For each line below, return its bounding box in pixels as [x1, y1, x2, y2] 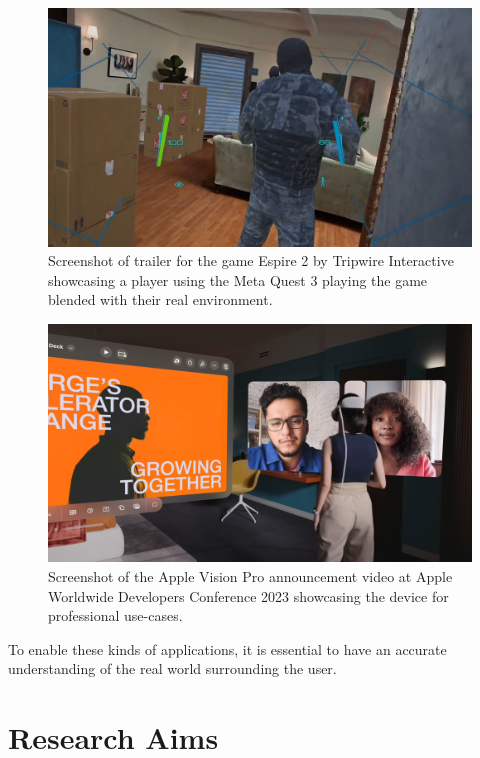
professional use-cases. [48, 605, 183, 626]
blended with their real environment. [48, 289, 273, 310]
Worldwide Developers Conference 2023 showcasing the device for [48, 585, 449, 606]
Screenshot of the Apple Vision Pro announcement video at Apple [48, 565, 453, 586]
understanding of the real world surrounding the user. [8, 658, 337, 679]
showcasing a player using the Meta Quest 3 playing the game [48, 269, 428, 290]
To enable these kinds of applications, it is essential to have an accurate [8, 638, 447, 659]
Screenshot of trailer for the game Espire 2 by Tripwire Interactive [48, 250, 454, 271]
